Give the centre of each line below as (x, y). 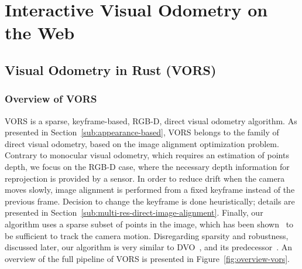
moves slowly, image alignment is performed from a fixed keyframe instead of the (150, 190)
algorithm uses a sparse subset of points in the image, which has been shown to (149, 224)
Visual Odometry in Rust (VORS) (111, 69)
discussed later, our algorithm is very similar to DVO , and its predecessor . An (149, 247)
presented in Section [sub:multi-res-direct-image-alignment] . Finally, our (134, 212)
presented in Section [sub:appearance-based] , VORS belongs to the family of (142, 132)
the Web (40, 33)
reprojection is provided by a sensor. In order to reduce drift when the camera (145, 178)
